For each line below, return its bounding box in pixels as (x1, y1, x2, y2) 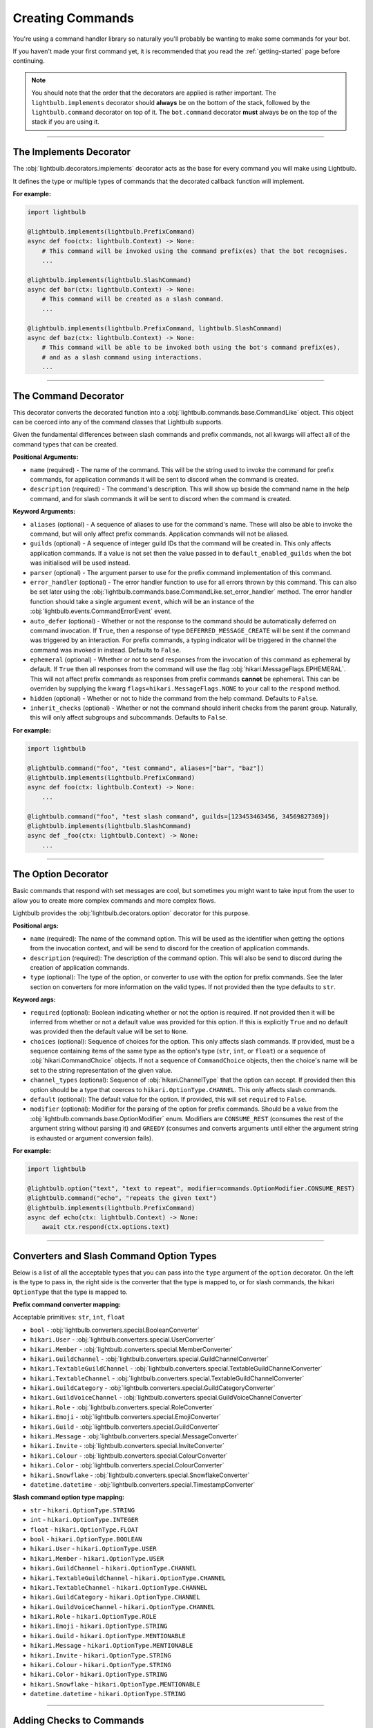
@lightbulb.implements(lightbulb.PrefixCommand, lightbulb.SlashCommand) (27, 324, 283, 332)
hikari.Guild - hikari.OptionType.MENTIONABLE (30, 1631, 186, 1640)
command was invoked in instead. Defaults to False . (30, 646, 182, 654)
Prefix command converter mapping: (12, 1300, 121, 1308)
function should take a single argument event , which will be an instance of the (30, 597, 255, 605)
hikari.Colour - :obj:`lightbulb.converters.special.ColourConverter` (30, 1452, 228, 1460)
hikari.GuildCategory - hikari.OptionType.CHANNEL (30, 1593, 200, 1602)
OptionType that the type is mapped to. (12, 1288, 128, 1296)
